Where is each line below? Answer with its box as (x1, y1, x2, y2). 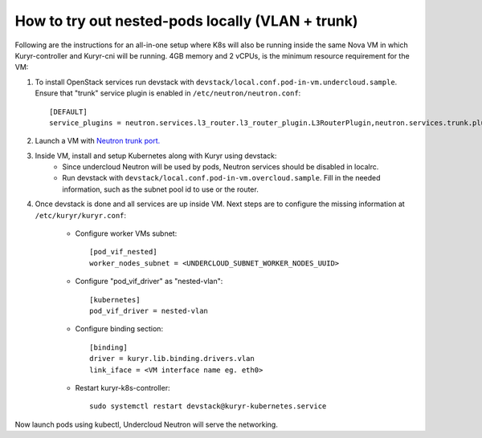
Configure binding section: (75, 324, 164, 334)
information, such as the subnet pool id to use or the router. (62, 185, 259, 194)
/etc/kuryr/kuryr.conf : (35, 210, 127, 220)
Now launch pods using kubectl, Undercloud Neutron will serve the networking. (14, 420, 279, 429)
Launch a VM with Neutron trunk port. (35, 136, 161, 146)
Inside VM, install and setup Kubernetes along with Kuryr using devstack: (35, 151, 277, 160)
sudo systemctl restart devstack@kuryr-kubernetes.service (89, 402, 327, 411)
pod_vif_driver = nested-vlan (89, 306, 209, 315)
